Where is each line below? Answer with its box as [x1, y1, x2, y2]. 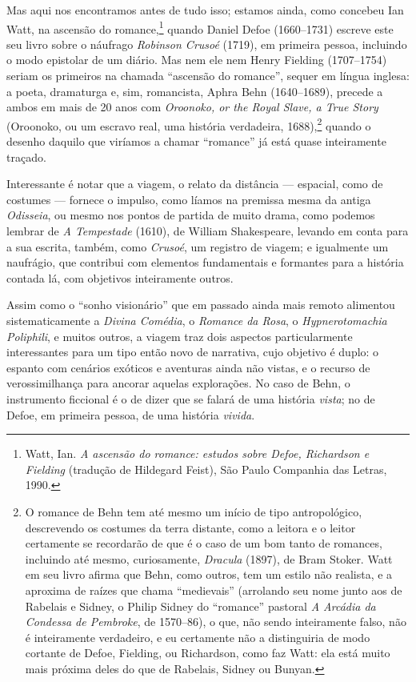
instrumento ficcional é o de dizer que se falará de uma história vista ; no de [6, 390, 375, 407]
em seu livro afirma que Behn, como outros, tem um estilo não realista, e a [25, 566, 393, 583]
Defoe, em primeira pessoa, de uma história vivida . [6, 406, 255, 423]
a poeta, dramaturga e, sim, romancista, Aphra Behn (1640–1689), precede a [6, 82, 383, 99]
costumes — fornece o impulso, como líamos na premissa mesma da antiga [6, 191, 371, 207]
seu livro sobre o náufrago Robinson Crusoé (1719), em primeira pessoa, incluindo [6, 35, 407, 52]
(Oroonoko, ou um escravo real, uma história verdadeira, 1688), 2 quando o [6, 114, 371, 134]
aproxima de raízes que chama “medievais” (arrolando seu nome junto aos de [25, 581, 402, 598]
